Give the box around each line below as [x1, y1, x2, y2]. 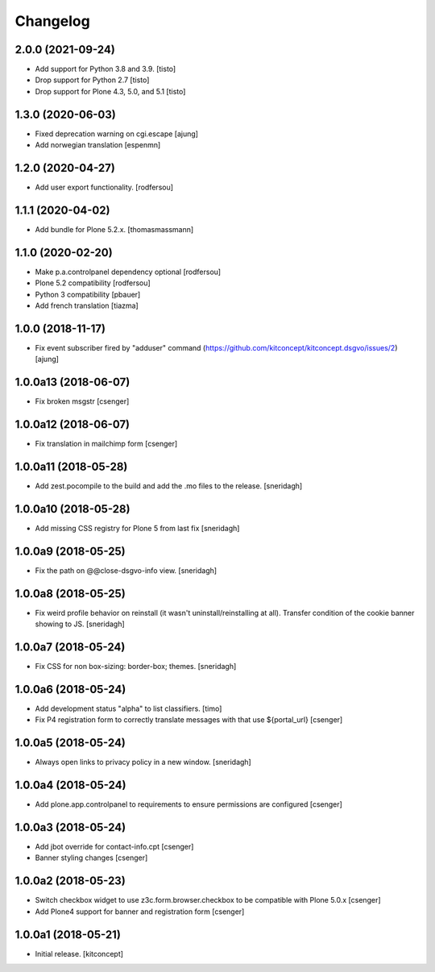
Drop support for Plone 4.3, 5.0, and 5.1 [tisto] [35, 86, 186, 96]
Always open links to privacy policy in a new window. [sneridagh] [35, 758, 251, 767]
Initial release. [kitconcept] [35, 949, 124, 958]
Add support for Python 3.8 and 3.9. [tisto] [35, 64, 176, 74]
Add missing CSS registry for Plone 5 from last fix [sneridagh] [35, 523, 240, 533]
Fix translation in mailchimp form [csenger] [35, 439, 178, 449]
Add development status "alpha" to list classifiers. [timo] [35, 704, 222, 713]
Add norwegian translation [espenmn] [35, 140, 161, 150]
